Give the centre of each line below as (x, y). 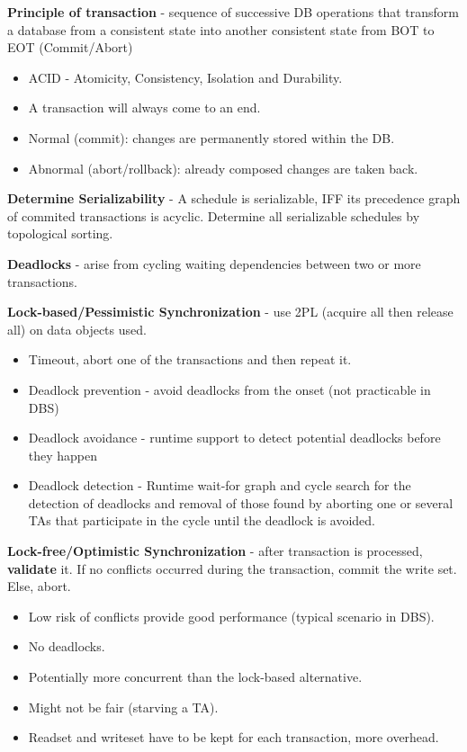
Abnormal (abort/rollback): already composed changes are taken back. (223, 168)
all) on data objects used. (77, 329)
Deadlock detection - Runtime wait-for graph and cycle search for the (220, 485)
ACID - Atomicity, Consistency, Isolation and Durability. (185, 77)
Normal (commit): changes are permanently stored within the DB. (211, 137)
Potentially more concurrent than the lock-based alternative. (195, 677)
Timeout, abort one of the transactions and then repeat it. (190, 359)
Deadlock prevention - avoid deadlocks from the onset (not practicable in (229, 389)
